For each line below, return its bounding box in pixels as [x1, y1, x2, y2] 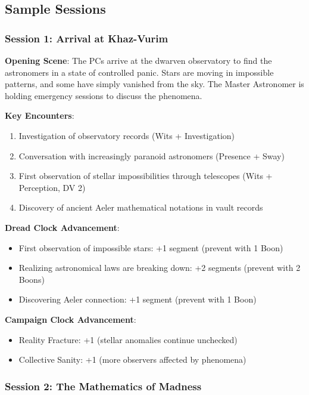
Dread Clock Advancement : [5, 221, 120, 233]
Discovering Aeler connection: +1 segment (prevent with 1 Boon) [18, 293, 257, 305]
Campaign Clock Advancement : [5, 313, 136, 325]
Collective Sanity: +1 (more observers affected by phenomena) [18, 353, 246, 366]
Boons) [18, 273, 45, 285]
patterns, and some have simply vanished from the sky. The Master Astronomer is [5, 78, 304, 90]
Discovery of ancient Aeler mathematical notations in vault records [18, 201, 263, 214]
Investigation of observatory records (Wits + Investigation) [18, 129, 235, 141]
